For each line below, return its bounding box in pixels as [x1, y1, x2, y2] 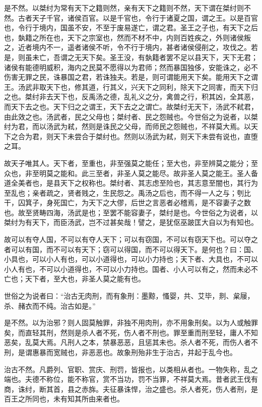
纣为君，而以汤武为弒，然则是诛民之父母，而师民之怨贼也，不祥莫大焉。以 [4, 121, 251, 132]
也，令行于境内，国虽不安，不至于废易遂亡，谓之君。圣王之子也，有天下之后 [4, 22, 258, 33]
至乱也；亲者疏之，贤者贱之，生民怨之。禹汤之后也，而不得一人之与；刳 [4, 187, 244, 198]
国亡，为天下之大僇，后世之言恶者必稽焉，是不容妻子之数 [60, 197, 251, 208]
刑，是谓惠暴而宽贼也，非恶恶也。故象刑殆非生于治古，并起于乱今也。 [4, 347, 237, 357]
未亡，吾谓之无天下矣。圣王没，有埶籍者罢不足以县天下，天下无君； [32, 51, 258, 62]
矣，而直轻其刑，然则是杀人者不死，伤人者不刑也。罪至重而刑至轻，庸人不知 [4, 327, 258, 337]
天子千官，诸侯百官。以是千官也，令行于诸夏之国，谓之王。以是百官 [32, 12, 258, 23]
